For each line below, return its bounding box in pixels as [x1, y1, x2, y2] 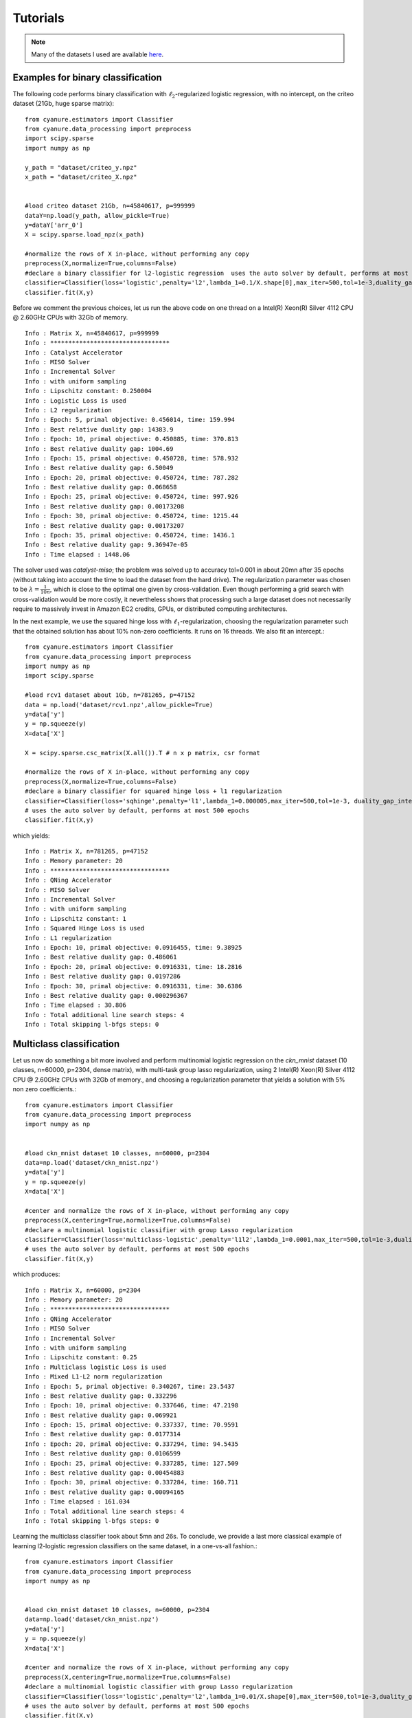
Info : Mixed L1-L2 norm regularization [25, 1373, 163, 1381]
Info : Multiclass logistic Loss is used [25, 1363, 166, 1371]
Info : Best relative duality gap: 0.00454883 [25, 1469, 185, 1477]
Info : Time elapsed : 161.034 [25, 1498, 130, 1506]
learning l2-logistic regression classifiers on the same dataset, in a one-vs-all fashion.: [12, 1541, 257, 1550]
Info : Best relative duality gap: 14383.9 [25, 425, 174, 433]
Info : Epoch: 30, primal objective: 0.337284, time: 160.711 [25, 1478, 239, 1486]
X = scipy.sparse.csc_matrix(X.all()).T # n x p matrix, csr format [25, 749, 260, 757]
